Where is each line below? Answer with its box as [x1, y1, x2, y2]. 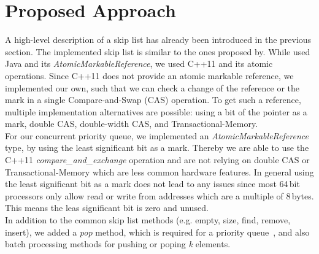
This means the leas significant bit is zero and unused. [5, 201, 209, 214]
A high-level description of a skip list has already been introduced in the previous [5, 33, 312, 46]
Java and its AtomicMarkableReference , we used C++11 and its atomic [5, 57, 273, 70]
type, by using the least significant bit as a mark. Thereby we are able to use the [5, 141, 309, 154]
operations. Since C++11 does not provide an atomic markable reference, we [5, 69, 294, 82]
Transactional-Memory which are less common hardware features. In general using [5, 165, 314, 178]
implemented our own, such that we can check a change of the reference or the [5, 81, 300, 94]
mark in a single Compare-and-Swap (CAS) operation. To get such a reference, [5, 93, 301, 106]
